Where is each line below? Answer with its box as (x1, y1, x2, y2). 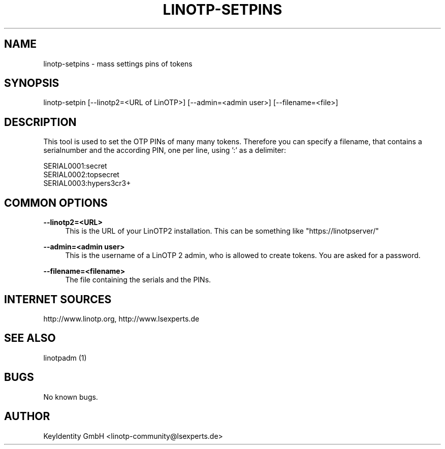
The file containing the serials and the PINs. (65, 275, 211, 284)
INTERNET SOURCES (4, 293, 112, 306)
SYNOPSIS (4, 77, 59, 90)
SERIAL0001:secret (43, 162, 107, 171)
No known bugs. (43, 392, 98, 401)
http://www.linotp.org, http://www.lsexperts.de (43, 314, 200, 323)
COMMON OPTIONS (4, 196, 108, 209)
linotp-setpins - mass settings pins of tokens (43, 59, 193, 68)
